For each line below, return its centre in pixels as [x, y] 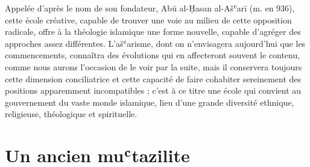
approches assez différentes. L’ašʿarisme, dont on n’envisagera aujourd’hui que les [155, 43]
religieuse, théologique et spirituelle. [71, 114]
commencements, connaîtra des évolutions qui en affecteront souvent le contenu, [153, 55]
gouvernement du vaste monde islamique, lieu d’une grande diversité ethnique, [150, 102]
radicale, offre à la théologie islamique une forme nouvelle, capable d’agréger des [153, 32]
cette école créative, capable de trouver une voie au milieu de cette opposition [148, 20]
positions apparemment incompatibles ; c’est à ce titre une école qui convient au [153, 90]
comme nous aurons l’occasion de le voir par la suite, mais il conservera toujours [153, 66]
